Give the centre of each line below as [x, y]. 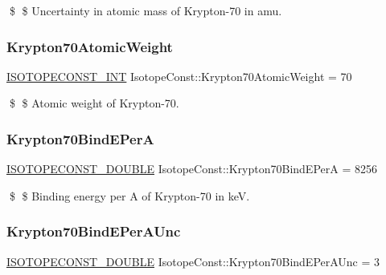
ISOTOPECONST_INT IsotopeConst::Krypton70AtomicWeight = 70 [179, 76]
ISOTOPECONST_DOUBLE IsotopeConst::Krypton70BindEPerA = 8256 [192, 169]
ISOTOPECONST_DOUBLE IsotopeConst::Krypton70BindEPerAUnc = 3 [193, 261]
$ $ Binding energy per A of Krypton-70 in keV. [129, 195]
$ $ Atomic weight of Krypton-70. [94, 103]
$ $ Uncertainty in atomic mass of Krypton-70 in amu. [146, 10]
